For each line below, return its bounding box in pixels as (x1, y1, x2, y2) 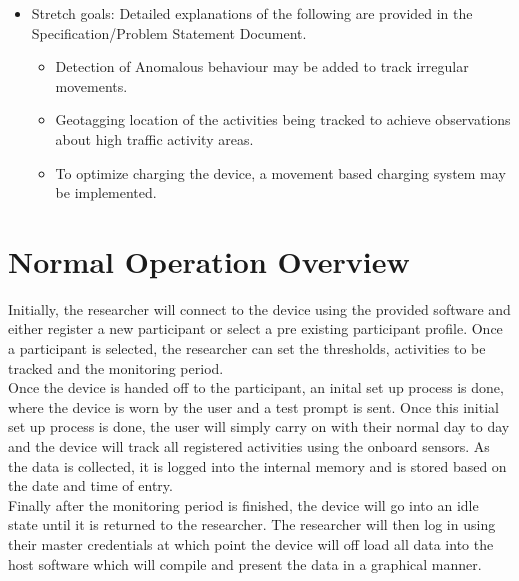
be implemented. (55, 182, 157, 203)
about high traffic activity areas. (55, 128, 254, 149)
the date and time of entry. (8, 475, 173, 496)
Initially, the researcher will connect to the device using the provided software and (8, 298, 511, 319)
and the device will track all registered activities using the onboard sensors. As (8, 436, 490, 457)
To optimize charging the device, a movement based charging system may (55, 162, 506, 183)
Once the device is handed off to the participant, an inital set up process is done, (8, 377, 504, 398)
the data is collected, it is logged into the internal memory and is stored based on (8, 455, 507, 476)
